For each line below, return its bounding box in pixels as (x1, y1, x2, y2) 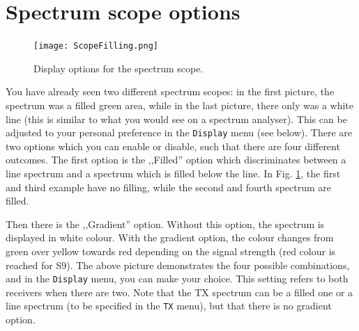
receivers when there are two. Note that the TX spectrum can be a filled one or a (6, 284, 353, 299)
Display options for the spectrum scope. (33, 60, 204, 75)
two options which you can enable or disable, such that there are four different (6, 138, 340, 153)
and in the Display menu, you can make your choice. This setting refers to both (6, 271, 349, 286)
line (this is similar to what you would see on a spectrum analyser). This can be (6, 111, 347, 126)
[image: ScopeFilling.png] (33, 41, 158, 51)
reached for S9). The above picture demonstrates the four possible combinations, (6, 257, 350, 272)
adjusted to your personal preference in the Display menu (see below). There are (6, 125, 353, 140)
